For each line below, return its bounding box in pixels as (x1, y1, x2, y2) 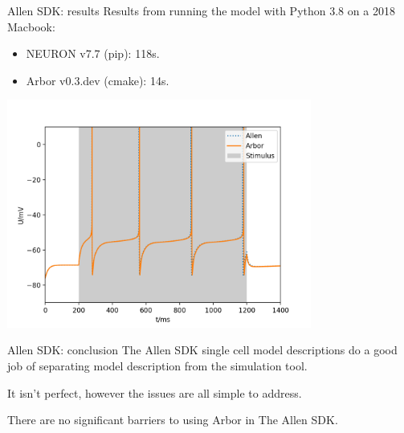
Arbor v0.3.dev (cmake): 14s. (26, 71, 169, 88)
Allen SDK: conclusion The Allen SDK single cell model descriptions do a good (7, 341, 398, 358)
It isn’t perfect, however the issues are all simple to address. (7, 384, 302, 401)
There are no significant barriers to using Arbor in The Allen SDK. (7, 411, 338, 428)
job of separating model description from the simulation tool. (7, 357, 308, 374)
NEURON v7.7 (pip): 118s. (26, 45, 160, 62)
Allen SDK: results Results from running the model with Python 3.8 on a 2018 (7, 2, 395, 18)
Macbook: (7, 18, 55, 35)
